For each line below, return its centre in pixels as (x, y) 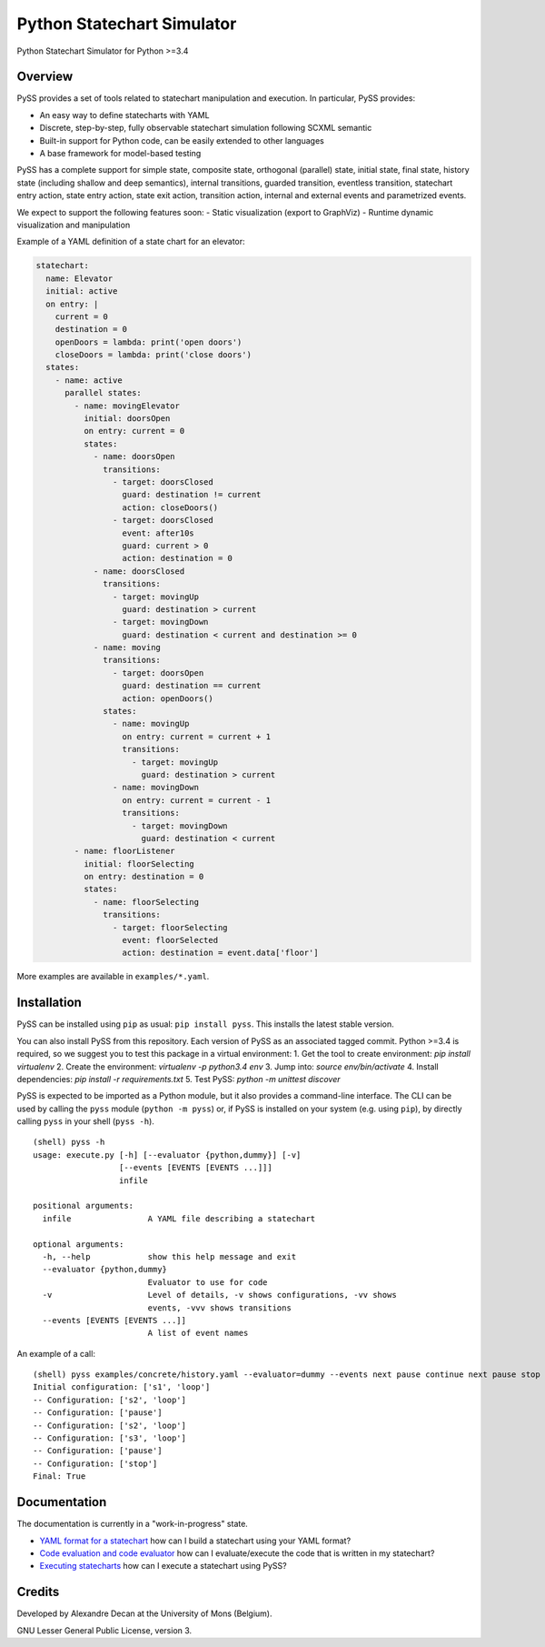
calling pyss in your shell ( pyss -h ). (85, 1121)
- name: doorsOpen (134, 457)
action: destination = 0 (178, 558)
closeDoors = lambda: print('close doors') (153, 355)
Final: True (59, 1476)
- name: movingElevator (127, 406)
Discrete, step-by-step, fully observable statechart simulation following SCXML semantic (206, 128)
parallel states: (104, 393)
